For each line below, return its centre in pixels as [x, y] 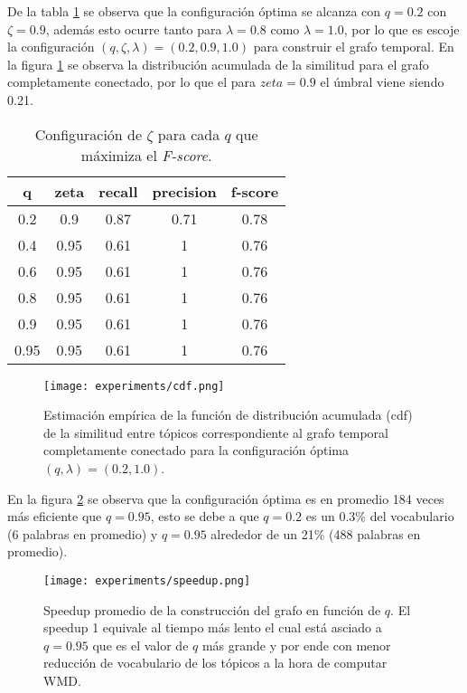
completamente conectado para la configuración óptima [196, 450]
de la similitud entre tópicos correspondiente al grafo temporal [216, 432]
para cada [189, 134]
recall [118, 191]
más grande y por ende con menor [296, 645]
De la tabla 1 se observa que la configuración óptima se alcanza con [194, 11]
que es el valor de [140, 645]
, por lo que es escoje [402, 28]
